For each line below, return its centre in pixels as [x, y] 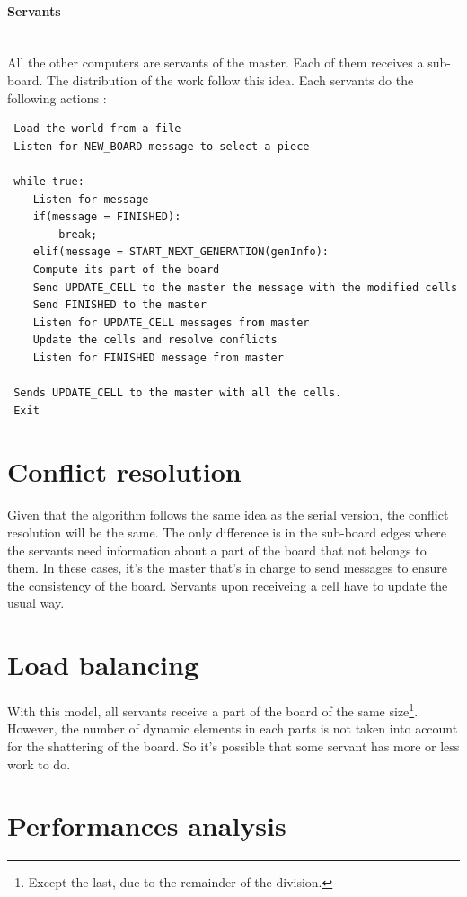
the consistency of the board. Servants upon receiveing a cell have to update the [228, 585]
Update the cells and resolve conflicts [155, 340]
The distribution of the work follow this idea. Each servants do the [230, 80]
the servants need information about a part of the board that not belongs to [217, 550]
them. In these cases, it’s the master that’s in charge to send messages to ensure [228, 568]
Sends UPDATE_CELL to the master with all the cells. [178, 393]
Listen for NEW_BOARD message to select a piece [162, 146]
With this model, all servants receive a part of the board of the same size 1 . [213, 710]
